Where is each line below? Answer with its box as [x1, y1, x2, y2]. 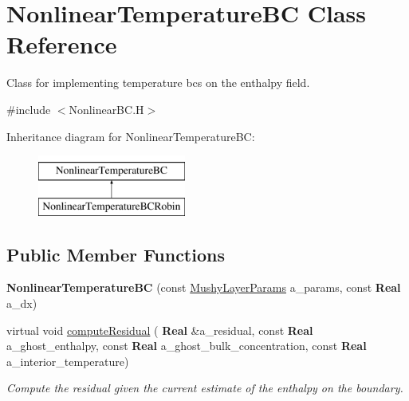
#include [6, 100, 51, 117]
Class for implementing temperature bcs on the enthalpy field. [6, 74, 310, 91]
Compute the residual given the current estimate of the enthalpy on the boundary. [6, 379, 403, 396]
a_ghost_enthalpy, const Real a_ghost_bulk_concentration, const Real [6, 337, 367, 354]
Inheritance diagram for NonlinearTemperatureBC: [6, 128, 255, 144]
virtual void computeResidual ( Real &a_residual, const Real [6, 321, 313, 338]
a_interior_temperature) [6, 352, 129, 369]
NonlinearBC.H [69, 100, 144, 117]
